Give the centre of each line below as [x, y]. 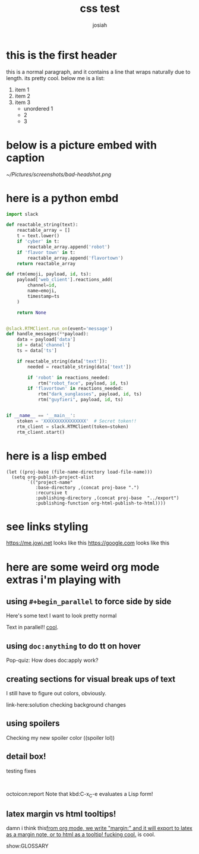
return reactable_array [46, 263]
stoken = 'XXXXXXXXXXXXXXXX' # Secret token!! [77, 421]
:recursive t [51, 493]
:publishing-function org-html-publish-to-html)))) [101, 503]
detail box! [26, 757]
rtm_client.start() [41, 432]
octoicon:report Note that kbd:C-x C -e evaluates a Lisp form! [80, 794]
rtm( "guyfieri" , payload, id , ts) [80, 400]
